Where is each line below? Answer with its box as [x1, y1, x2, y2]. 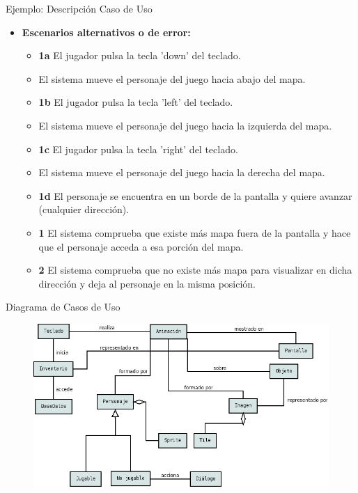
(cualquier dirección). [38, 202, 130, 217]
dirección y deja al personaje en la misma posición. [38, 276, 256, 290]
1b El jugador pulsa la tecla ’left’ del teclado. [38, 95, 233, 109]
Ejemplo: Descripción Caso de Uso [6, 1, 153, 15]
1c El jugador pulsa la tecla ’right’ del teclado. [38, 141, 238, 156]
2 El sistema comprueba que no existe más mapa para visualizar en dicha [38, 263, 352, 277]
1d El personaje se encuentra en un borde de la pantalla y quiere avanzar [38, 188, 352, 203]
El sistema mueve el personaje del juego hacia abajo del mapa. [38, 71, 306, 86]
